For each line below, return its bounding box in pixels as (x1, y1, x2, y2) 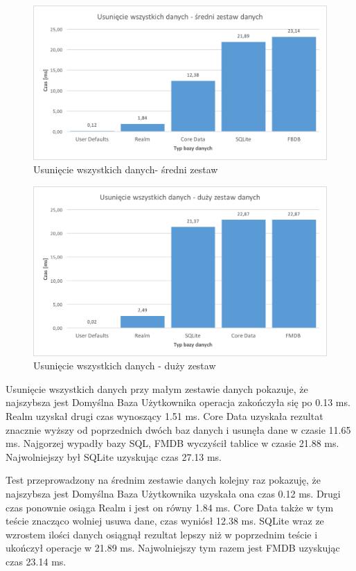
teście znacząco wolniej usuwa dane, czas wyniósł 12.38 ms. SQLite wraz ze (6, 513, 324, 528)
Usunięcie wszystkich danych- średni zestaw (33, 162, 218, 177)
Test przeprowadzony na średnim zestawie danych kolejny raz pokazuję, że (6, 473, 321, 487)
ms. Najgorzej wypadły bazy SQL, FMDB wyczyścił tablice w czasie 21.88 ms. (6, 436, 339, 450)
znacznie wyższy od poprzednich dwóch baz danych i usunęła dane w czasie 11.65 (6, 422, 351, 437)
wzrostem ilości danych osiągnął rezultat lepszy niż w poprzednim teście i (6, 527, 318, 541)
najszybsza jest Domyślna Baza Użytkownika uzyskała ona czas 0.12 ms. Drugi (6, 486, 341, 500)
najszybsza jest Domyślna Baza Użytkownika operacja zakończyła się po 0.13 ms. (6, 395, 350, 410)
